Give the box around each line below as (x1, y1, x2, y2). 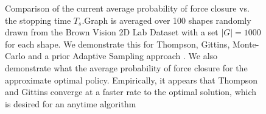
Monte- (232, 37, 259, 50)
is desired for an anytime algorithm (5, 97, 136, 110)
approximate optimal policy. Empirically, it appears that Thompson (5, 73, 258, 86)
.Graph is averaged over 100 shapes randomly (82, 13, 251, 26)
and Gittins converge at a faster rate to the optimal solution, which (5, 85, 257, 98)
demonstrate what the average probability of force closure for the (5, 61, 248, 74)
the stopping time (5, 13, 71, 26)
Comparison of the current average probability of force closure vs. (5, 2, 250, 14)
